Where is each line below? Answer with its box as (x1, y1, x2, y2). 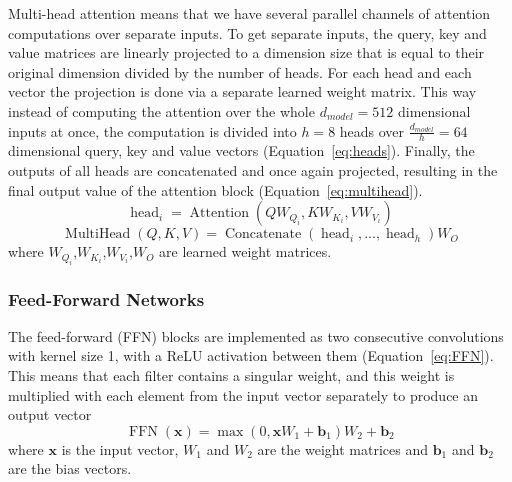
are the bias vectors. (8, 458, 132, 479)
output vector (8, 404, 92, 425)
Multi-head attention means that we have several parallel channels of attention (8, 3, 491, 23)
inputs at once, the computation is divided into (8, 120, 297, 141)
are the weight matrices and (257, 438, 428, 459)
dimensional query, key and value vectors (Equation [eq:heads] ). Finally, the (8, 140, 475, 161)
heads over (339, 120, 405, 141)
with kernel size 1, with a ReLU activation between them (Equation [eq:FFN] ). (8, 345, 494, 366)
